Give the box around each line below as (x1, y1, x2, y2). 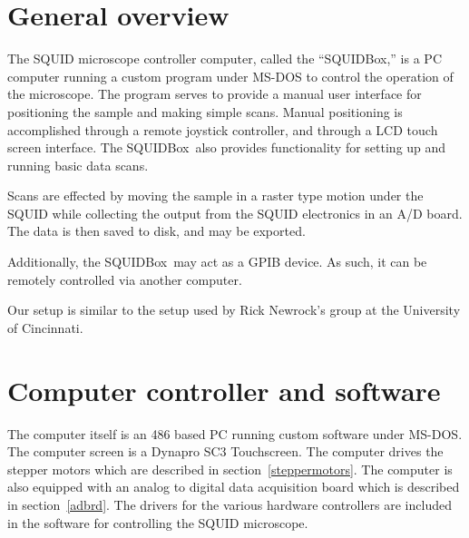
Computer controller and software (7, 371, 441, 408)
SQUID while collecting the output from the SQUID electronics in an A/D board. (7, 203, 463, 222)
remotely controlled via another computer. (7, 269, 242, 289)
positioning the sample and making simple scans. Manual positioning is (7, 102, 403, 121)
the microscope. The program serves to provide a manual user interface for (7, 84, 422, 103)
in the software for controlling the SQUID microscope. (7, 513, 308, 532)
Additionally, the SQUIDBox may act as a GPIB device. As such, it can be (7, 252, 427, 271)
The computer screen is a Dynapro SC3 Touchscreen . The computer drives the (7, 442, 444, 461)
